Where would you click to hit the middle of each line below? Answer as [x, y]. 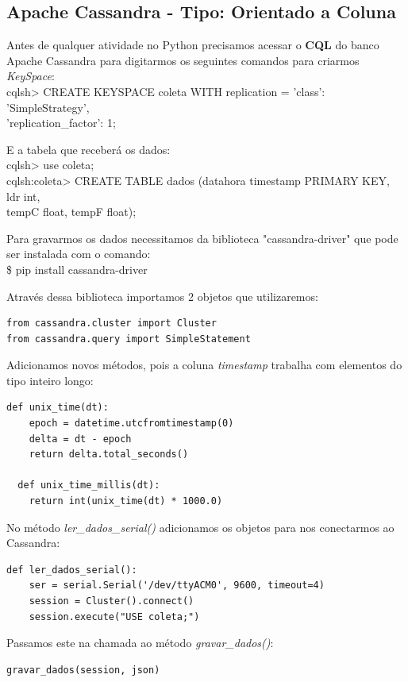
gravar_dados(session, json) [83, 670]
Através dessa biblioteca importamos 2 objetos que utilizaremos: [162, 296]
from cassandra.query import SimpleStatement [129, 339]
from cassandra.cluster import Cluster [112, 324]
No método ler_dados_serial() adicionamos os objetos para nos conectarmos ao [200, 527]
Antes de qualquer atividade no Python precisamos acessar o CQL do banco [193, 45]
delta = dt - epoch [80, 439]
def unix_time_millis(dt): [89, 485]
